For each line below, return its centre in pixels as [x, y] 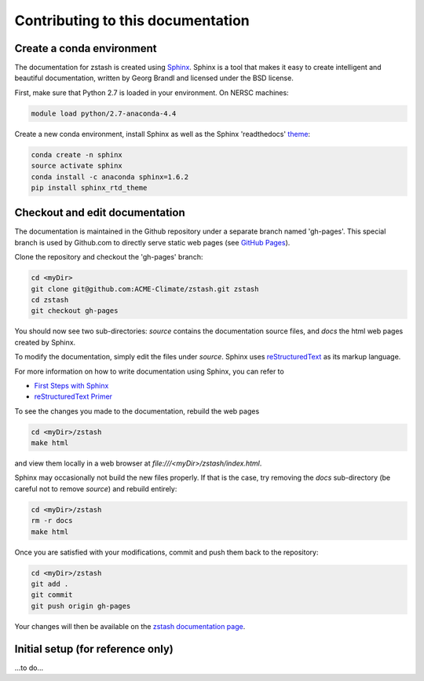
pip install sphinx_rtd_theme [89, 188]
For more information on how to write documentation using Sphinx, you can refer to [149, 371]
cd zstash [50, 300]
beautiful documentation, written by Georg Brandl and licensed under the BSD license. [154, 78]
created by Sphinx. [45, 342]
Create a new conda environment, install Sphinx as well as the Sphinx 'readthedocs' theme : [162, 134]
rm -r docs [52, 521]
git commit [52, 595]
